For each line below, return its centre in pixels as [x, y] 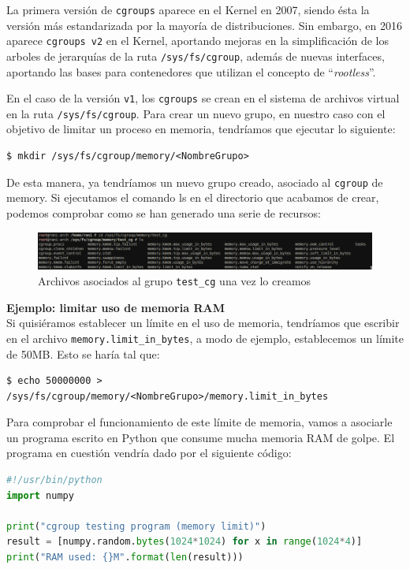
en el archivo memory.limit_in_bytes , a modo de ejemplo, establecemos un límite [205, 338]
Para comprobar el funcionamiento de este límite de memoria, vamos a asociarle [199, 422]
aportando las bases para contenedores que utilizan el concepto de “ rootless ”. [191, 71]
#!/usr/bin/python [54, 480]
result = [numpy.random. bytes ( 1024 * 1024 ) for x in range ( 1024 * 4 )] [184, 542]
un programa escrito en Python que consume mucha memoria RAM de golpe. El [201, 437]
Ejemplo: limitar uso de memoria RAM [116, 307]
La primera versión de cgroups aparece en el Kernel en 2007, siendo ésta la [188, 9]
